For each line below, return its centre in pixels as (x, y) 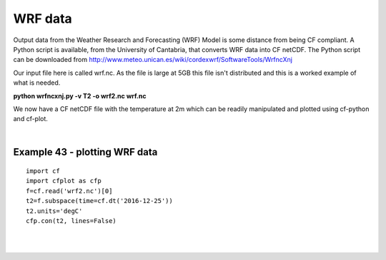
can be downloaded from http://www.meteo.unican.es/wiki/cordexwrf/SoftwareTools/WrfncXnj (153, 60)
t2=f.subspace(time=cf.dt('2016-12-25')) (99, 201)
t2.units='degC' (54, 211)
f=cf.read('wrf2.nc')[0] (69, 191)
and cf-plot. (30, 119)
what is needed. (37, 83)
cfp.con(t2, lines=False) (71, 221)
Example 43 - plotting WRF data (85, 152)
